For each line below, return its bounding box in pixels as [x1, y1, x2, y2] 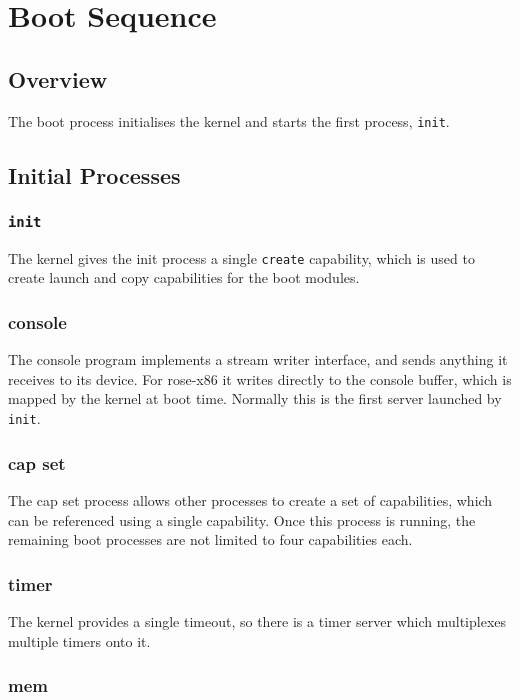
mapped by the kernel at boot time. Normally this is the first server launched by [8, 388, 502, 409]
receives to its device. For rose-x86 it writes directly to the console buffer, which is [8, 368, 512, 389]
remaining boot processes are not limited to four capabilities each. [8, 529, 413, 550]
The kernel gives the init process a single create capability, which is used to [8, 247, 475, 268]
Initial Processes [8, 159, 181, 190]
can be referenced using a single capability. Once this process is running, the [8, 509, 476, 530]
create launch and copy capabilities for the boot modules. [8, 267, 360, 288]
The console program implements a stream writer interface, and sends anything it [8, 349, 508, 370]
